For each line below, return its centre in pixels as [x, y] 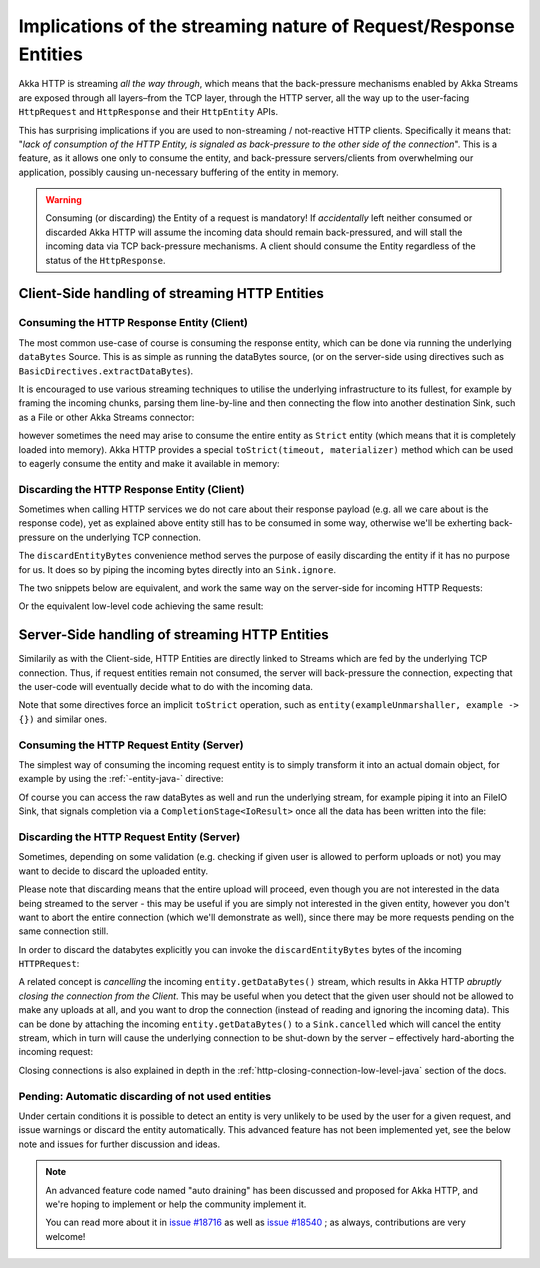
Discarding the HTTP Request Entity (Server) [129, 837]
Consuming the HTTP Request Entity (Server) [131, 745]
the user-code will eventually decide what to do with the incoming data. [166, 687]
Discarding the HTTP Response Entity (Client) [131, 489]
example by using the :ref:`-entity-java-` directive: [121, 779]
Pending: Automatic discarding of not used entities [145, 1096]
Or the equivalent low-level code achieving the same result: [141, 606]
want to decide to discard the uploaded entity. [113, 871]
